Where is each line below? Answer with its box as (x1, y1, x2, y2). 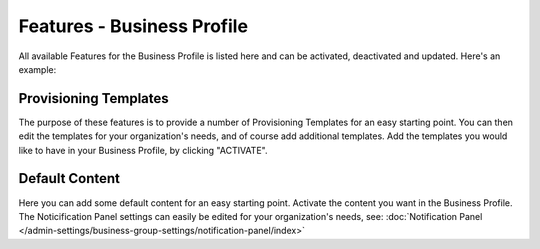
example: (18, 63, 57, 75)
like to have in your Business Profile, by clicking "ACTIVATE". (18, 144, 268, 156)
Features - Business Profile (18, 15, 249, 37)
